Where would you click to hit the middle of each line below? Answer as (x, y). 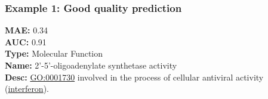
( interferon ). (27, 89)
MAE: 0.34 (27, 30)
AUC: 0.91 (26, 41)
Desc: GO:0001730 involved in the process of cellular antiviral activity (134, 77)
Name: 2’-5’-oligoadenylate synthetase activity (91, 65)
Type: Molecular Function (54, 53)
